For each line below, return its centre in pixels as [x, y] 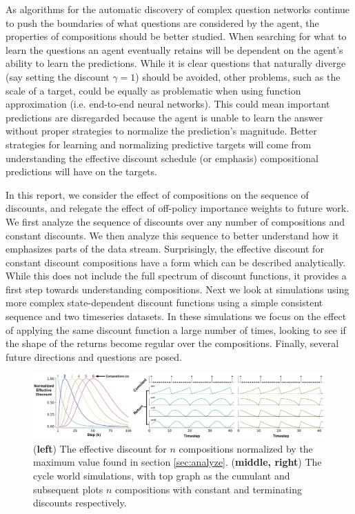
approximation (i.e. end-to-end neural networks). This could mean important [168, 104]
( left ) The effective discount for [100, 448]
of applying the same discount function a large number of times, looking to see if [176, 329]
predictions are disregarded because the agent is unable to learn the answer [164, 117]
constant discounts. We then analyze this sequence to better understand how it [172, 235]
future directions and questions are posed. [94, 356]
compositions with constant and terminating [209, 489]
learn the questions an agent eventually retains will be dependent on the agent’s [174, 49]
